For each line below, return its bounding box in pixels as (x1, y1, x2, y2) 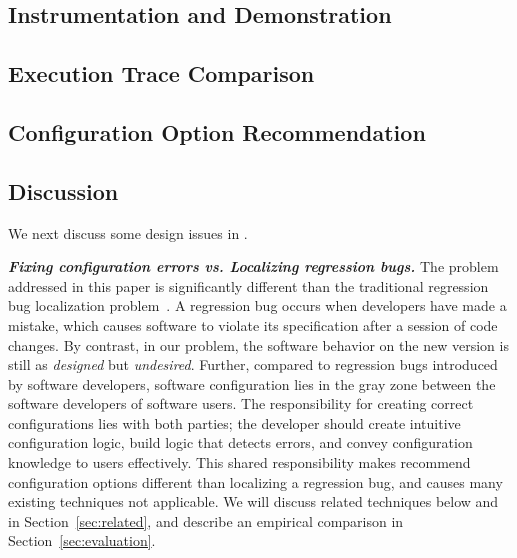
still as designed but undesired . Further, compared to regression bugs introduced (8, 354, 498, 375)
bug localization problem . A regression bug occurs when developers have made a (8, 295, 507, 316)
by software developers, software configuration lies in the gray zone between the (8, 373, 496, 394)
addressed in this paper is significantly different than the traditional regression (8, 275, 489, 296)
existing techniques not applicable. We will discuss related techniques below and (8, 491, 499, 512)
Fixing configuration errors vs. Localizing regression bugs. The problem (8, 256, 499, 277)
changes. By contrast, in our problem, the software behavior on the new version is (8, 334, 509, 355)
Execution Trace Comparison (8, 58, 315, 89)
